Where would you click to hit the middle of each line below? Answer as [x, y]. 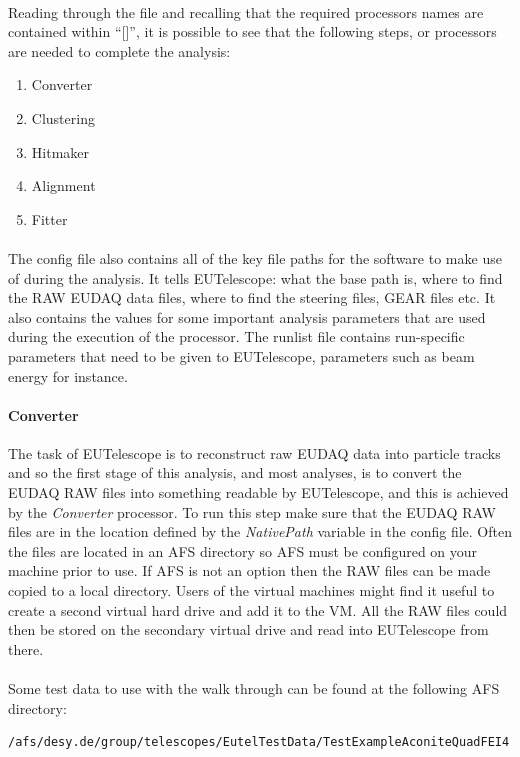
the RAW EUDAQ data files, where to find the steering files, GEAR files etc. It [252, 297]
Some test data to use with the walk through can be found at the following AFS [254, 688]
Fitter [49, 218]
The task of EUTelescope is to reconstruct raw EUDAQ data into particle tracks [254, 452]
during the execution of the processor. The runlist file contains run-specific [236, 336]
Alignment [63, 185]
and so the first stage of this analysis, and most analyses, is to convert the [235, 472]
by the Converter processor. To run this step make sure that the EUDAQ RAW [252, 511]
